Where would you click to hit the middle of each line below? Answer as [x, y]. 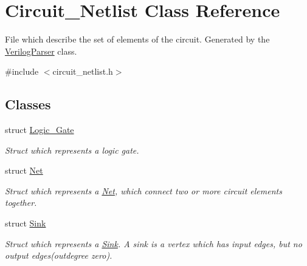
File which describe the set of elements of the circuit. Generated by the [137, 39]
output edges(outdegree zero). [59, 255]
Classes [28, 104]
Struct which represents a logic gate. [72, 150]
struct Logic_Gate [40, 130]
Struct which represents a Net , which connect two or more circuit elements [143, 190]
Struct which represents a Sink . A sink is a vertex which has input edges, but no [153, 243]
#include [22, 71]
